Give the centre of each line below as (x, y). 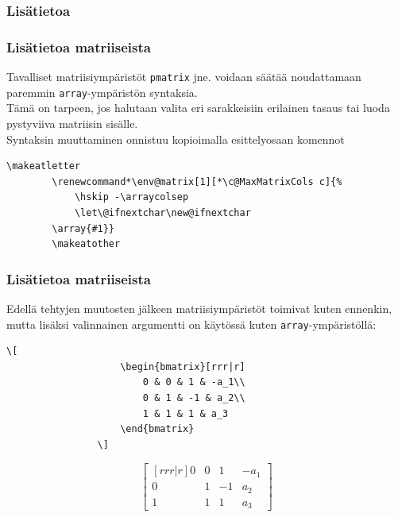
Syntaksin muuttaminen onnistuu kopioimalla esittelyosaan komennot (176, 139)
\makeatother (86, 244)
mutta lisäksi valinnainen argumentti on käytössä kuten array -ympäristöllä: (191, 324)
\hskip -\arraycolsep (131, 197)
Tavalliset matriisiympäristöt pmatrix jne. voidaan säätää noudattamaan (184, 77)
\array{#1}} (83, 228)
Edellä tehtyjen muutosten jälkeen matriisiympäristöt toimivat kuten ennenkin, (199, 308)
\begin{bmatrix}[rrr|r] (183, 367)
